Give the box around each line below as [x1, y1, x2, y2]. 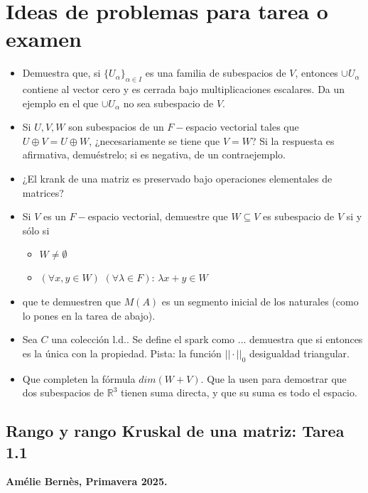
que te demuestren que [22, 294, 121, 309]
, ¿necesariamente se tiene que [89, 133, 220, 148]
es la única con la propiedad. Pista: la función [22, 345, 222, 360]
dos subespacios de [22, 385, 104, 400]
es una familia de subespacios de [145, 65, 286, 80]
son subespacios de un [68, 119, 164, 134]
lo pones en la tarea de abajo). [22, 308, 156, 323]
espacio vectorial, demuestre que [87, 209, 228, 224]
